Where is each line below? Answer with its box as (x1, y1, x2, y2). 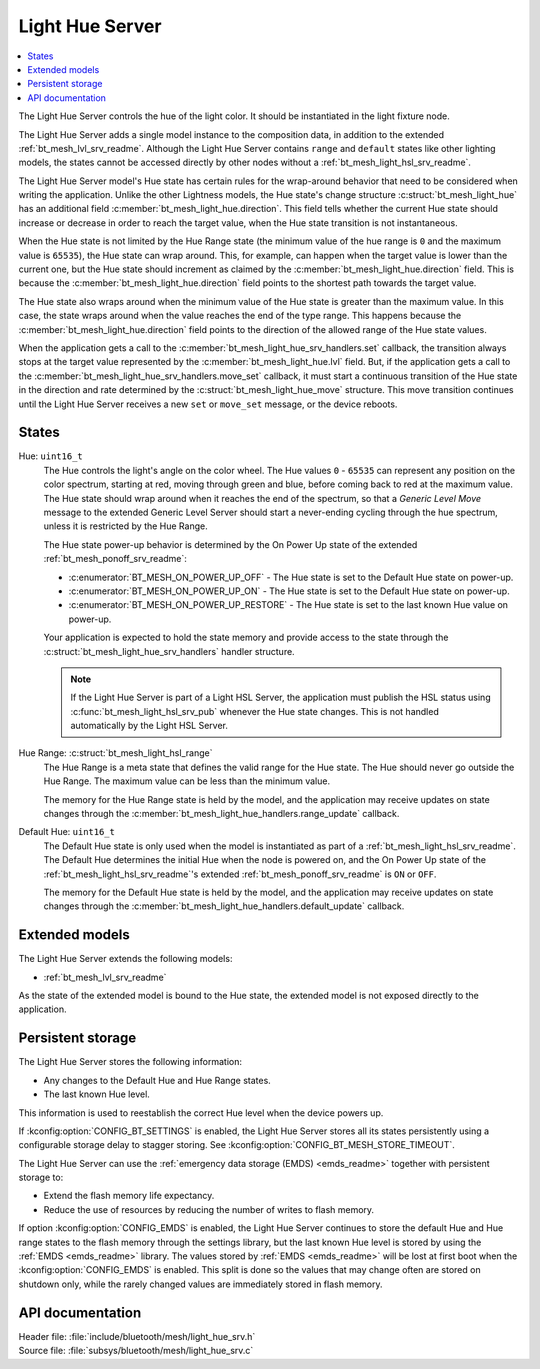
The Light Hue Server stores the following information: (18, 1056, 243, 1068)
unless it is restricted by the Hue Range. (43, 520, 209, 532)
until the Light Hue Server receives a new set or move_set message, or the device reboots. (18, 398, 398, 410)
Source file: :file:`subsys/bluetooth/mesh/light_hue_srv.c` (18, 1345, 254, 1357)
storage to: (18, 1171, 64, 1184)
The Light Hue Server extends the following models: (18, 953, 233, 965)
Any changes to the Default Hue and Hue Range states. (43, 1074, 272, 1086)
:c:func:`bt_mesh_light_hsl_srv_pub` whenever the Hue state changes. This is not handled (70, 705, 439, 717)
